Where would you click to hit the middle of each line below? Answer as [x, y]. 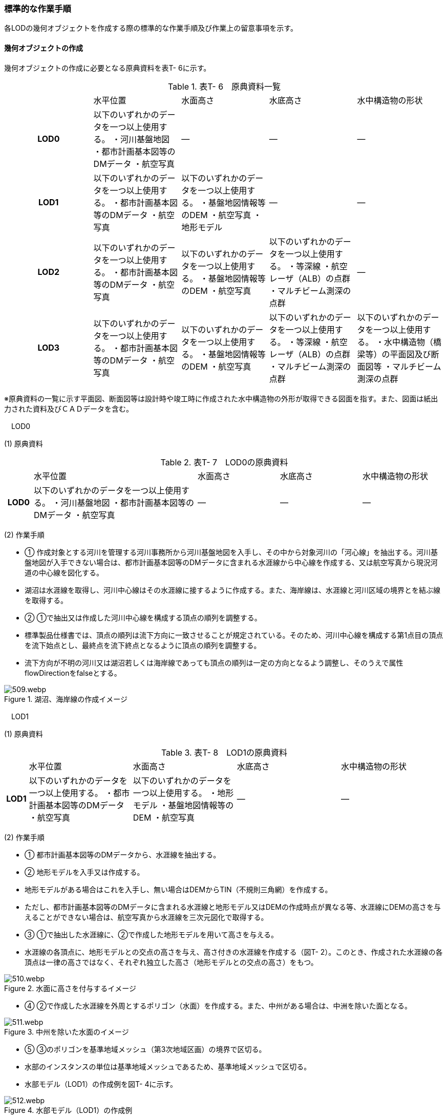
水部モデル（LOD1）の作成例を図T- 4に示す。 [101, 1084]
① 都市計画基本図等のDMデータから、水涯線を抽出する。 [123, 854]
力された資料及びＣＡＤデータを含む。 [69, 409]
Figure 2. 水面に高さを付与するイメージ [70, 988]
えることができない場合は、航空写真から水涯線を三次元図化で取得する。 [146, 917]
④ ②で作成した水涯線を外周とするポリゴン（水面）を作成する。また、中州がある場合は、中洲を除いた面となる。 [218, 1005]
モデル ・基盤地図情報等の [183, 805]
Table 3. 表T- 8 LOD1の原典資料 [224, 752]
